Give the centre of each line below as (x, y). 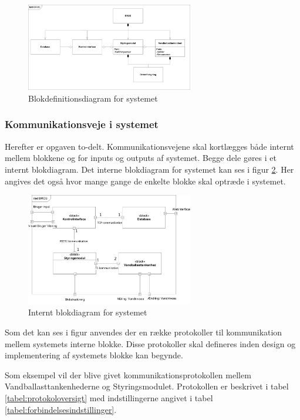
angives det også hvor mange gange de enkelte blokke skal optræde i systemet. (145, 181)
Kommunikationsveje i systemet (82, 124)
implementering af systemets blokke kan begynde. (94, 355)
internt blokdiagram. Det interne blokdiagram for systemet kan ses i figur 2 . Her (149, 169)
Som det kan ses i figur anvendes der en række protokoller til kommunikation (144, 332)
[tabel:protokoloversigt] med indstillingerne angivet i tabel (109, 397)
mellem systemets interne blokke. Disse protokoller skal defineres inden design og (150, 343)
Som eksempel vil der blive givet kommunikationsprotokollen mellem (128, 374)
